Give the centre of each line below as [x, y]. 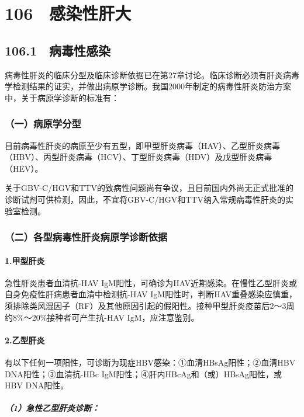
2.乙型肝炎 [25, 340]
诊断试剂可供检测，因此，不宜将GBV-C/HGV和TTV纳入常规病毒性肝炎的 [145, 199]
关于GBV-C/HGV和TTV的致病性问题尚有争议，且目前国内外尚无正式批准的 [149, 188]
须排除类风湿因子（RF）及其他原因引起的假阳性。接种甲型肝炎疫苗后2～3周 [150, 305]
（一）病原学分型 [43, 124]
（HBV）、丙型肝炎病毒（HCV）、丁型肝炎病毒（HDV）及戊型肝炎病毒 [139, 157]
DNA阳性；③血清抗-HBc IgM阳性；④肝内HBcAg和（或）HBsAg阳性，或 [144, 373]
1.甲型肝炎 [25, 260]
